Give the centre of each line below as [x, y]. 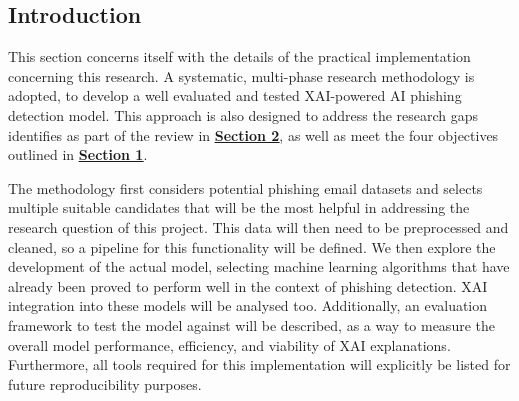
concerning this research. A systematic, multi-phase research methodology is [241, 75]
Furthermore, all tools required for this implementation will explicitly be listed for [259, 364]
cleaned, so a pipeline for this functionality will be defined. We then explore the [252, 246]
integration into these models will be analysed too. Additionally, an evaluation [248, 305]
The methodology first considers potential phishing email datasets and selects [245, 187]
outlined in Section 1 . [78, 154]
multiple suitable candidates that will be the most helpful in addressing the [239, 207]
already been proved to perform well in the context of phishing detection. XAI [248, 285]
